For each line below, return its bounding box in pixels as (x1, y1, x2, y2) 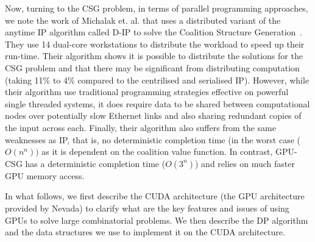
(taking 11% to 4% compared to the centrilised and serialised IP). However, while (5, 73, 310, 86)
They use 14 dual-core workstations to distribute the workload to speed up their (5, 37, 305, 50)
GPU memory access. (5, 169, 85, 182)
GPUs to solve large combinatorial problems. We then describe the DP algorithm (5, 213, 308, 226)
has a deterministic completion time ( (25, 157, 166, 169)
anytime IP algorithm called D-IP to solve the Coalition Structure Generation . (5, 26, 303, 38)
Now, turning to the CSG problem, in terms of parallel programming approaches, (5, 2, 308, 14)
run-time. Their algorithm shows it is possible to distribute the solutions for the (5, 49, 303, 62)
